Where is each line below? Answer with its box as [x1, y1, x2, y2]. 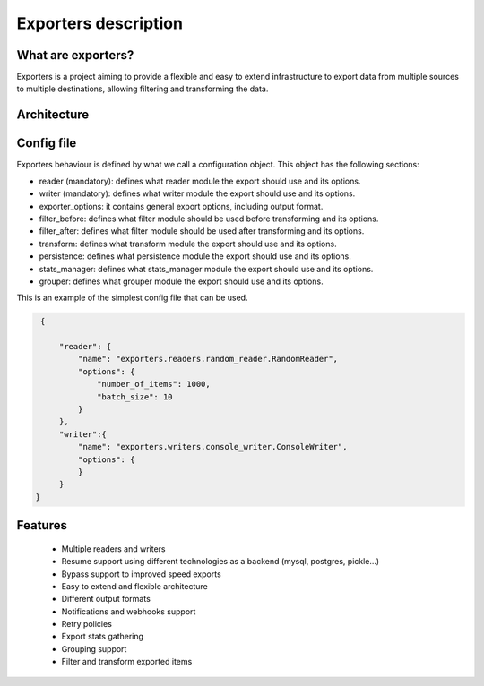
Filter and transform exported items [61, 656, 193, 667]
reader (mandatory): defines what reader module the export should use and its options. [39, 176, 361, 186]
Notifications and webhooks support [61, 605, 196, 617]
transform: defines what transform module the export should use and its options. [39, 238, 337, 249]
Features [16, 518, 67, 533]
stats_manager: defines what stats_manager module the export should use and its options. [39, 263, 374, 274]
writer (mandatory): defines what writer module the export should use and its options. [39, 188, 356, 199]
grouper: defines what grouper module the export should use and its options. [39, 276, 324, 287]
